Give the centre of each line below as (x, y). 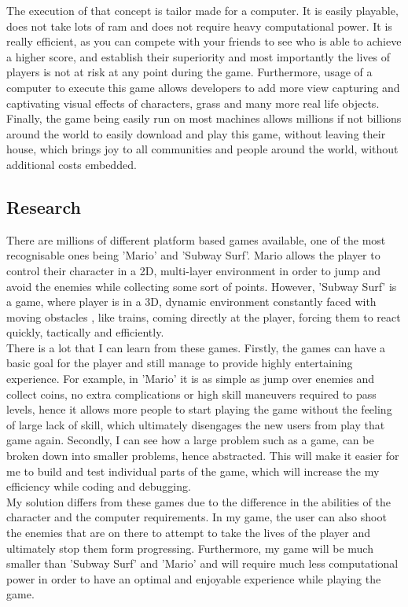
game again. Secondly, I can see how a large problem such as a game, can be (190, 440)
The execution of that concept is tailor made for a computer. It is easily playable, (202, 10)
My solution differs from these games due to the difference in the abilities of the (198, 501)
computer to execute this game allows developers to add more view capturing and (203, 87)
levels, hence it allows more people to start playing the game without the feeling (199, 409)
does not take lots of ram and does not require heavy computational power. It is (199, 26)
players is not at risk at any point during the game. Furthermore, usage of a (189, 72)
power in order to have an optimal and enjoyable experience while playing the (194, 578)
